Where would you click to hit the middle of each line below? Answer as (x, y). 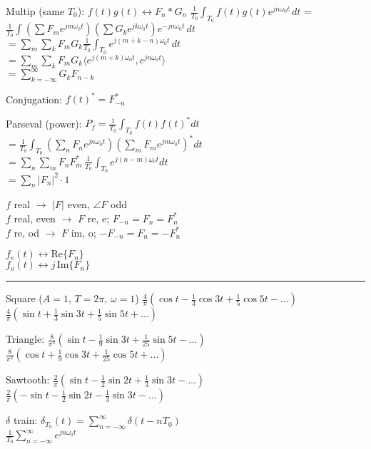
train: (25, 420)
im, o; (83, 232)
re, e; (98, 218)
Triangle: (25, 339)
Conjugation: (34, 99)
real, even (35, 218)
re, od (26, 232)
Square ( (24, 298)
